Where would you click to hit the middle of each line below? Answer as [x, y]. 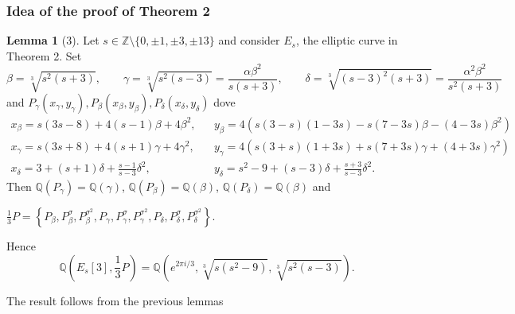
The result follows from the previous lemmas [115, 300]
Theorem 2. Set [44, 55]
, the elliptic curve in [347, 40]
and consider [249, 40]
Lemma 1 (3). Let [53, 40]
